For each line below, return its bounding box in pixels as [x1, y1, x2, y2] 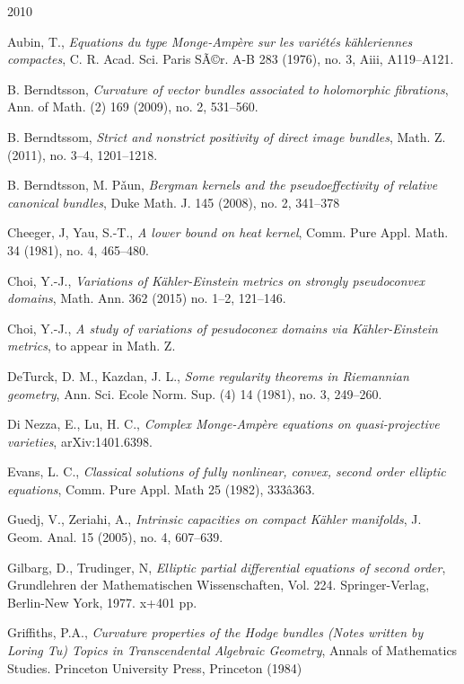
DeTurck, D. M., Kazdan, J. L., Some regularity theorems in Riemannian [7, 366, 409, 385]
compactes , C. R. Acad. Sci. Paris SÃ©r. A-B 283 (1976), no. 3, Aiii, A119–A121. [7, 49, 454, 68]
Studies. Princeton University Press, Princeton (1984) [7, 658, 302, 677]
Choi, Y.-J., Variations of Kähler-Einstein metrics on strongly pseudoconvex [7, 271, 425, 289]
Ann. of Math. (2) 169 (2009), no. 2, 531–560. [7, 97, 258, 116]
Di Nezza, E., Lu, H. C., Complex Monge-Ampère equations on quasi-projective [7, 414, 440, 433]
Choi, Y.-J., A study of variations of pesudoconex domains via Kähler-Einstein [7, 318, 438, 337]
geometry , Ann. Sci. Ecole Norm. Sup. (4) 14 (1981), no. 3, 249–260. [7, 384, 382, 403]
